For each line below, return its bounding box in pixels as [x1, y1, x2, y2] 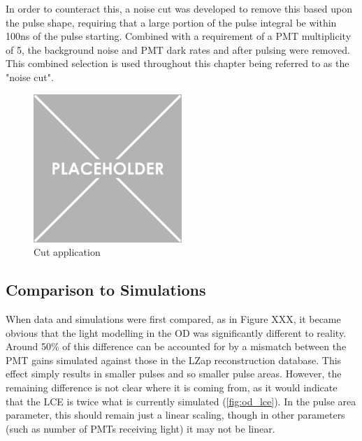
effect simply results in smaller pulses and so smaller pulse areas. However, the [6, 366, 342, 381]
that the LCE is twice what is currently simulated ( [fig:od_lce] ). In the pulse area [6, 393, 356, 408]
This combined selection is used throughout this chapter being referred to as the [6, 56, 349, 71]
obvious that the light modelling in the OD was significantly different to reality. [6, 325, 347, 340]
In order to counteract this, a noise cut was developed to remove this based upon [6, 1, 352, 15]
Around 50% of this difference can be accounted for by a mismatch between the [6, 339, 347, 354]
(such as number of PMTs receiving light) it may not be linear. [6, 421, 275, 435]
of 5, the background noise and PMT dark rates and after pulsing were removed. [6, 42, 351, 57]
